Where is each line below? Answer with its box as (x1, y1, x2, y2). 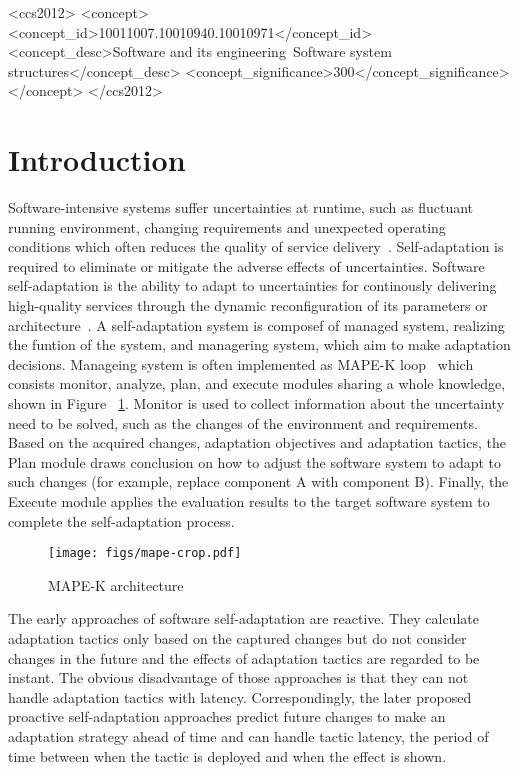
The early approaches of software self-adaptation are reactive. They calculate (8, 608, 479, 629)
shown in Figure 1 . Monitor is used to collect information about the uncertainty (8, 393, 505, 414)
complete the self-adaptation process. (8, 510, 235, 531)
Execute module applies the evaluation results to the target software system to (8, 491, 490, 511)
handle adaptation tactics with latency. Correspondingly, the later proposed (8, 686, 472, 707)
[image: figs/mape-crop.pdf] (48, 546, 242, 561)
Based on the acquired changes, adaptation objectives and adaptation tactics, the (8, 432, 506, 453)
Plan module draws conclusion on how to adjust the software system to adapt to (8, 451, 502, 472)
